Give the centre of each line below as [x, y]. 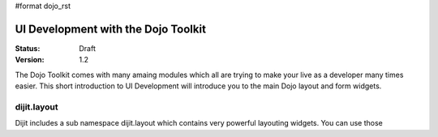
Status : [28, 48]
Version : [30, 60]
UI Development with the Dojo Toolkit [111, 29]
